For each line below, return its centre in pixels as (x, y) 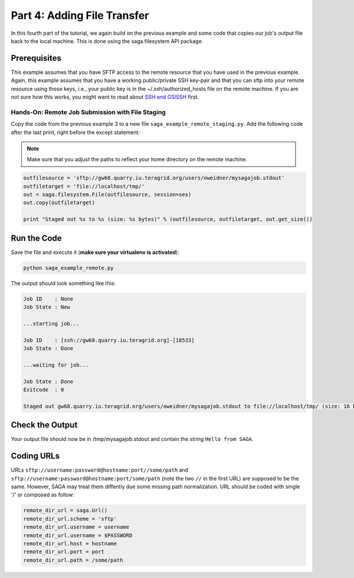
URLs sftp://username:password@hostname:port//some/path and (100, 470)
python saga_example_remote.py (69, 268)
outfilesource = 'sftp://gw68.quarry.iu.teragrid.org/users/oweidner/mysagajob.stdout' (154, 178)
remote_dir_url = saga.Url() (65, 510)
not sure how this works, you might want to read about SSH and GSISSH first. (105, 97)
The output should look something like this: (63, 283)
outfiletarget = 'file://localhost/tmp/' (84, 186)
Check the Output (44, 425)
